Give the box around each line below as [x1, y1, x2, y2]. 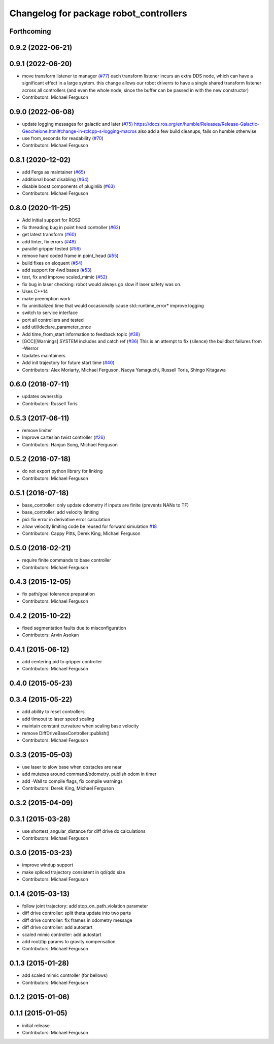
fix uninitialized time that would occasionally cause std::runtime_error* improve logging [22, 303, 204, 309]
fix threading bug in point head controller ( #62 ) [22, 224, 121, 230]
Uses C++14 [22, 288, 48, 295]
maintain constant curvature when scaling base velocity [22, 723, 139, 729]
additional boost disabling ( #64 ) [22, 176, 89, 182]
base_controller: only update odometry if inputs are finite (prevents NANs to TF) [22, 502, 189, 508]
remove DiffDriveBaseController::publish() [22, 730, 110, 736]
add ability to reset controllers [22, 709, 85, 715]
